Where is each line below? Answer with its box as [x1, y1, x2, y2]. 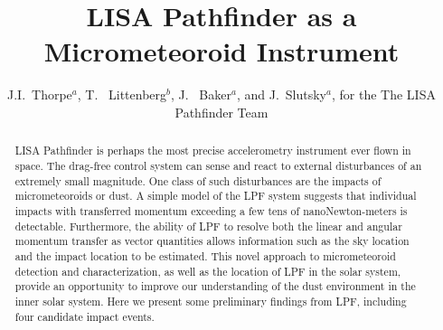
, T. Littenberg [77, 85, 167, 104]
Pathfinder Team [174, 102, 269, 121]
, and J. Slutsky [236, 85, 327, 104]
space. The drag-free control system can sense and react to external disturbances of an [14, 157, 422, 173]
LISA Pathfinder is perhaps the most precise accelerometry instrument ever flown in [14, 143, 411, 158]
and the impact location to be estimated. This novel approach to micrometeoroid [14, 248, 396, 263]
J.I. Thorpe [7, 85, 72, 104]
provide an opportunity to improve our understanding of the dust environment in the [14, 278, 416, 294]
